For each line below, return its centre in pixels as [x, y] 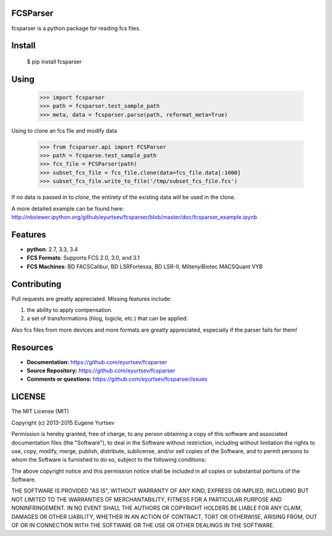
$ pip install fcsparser [54, 61]
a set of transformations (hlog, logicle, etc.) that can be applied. [107, 319]
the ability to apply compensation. [70, 309]
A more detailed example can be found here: [68, 208]
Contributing [36, 284]
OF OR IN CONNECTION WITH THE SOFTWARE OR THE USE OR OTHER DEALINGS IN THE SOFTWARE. [143, 526]
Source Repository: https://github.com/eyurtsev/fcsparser [101, 371]
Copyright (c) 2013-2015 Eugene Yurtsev [63, 422]
